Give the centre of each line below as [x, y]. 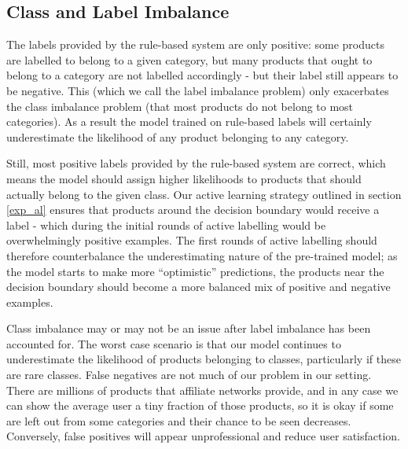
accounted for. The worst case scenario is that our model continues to [174, 343]
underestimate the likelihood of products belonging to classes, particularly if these [204, 359]
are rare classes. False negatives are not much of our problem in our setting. [189, 375]
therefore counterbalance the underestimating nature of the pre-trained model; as [202, 255]
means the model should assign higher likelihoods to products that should [184, 178]
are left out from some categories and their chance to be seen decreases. [179, 420]
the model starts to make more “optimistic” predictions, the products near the [195, 271]
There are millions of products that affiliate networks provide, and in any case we [202, 390]
